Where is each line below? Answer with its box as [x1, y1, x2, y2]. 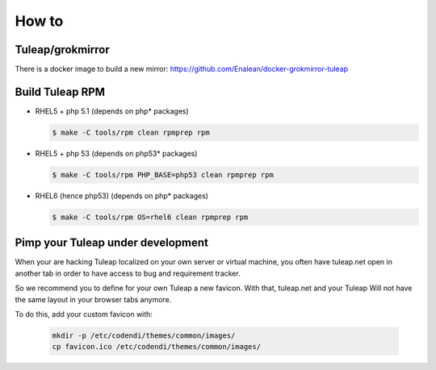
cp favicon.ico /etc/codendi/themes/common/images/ [52, 343, 262, 351]
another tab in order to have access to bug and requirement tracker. [15, 268, 241, 278]
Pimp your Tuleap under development [15, 236, 209, 250]
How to [15, 12, 64, 30]
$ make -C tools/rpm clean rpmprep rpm [52, 127, 210, 137]
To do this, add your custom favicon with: [15, 309, 153, 318]
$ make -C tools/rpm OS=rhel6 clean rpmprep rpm [52, 212, 249, 222]
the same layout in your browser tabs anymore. [15, 294, 172, 304]
